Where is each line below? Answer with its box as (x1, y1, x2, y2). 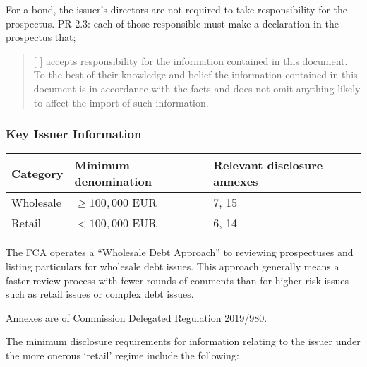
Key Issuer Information (6, 125, 142, 143)
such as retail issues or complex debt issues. (6, 287, 194, 301)
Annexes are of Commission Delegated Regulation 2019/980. (6, 310, 267, 325)
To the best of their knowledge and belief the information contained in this (33, 67, 358, 82)
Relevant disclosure (213, 157, 323, 174)
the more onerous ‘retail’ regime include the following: (6, 347, 239, 362)
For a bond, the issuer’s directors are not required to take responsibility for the (6, 2, 348, 16)
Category (11, 164, 64, 181)
